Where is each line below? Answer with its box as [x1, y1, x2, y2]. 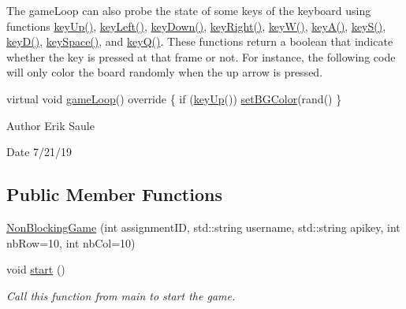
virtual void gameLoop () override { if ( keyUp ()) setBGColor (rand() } [6, 90, 342, 106]
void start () [6, 261, 65, 277]
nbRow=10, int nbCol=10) [6, 234, 136, 251]
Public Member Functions [6, 182, 222, 207]
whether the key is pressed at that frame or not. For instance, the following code [6, 48, 396, 65]
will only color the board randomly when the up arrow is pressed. [6, 64, 323, 80]
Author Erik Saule [6, 117, 95, 133]
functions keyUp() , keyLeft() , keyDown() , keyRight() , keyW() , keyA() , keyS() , [6, 17, 386, 34]
